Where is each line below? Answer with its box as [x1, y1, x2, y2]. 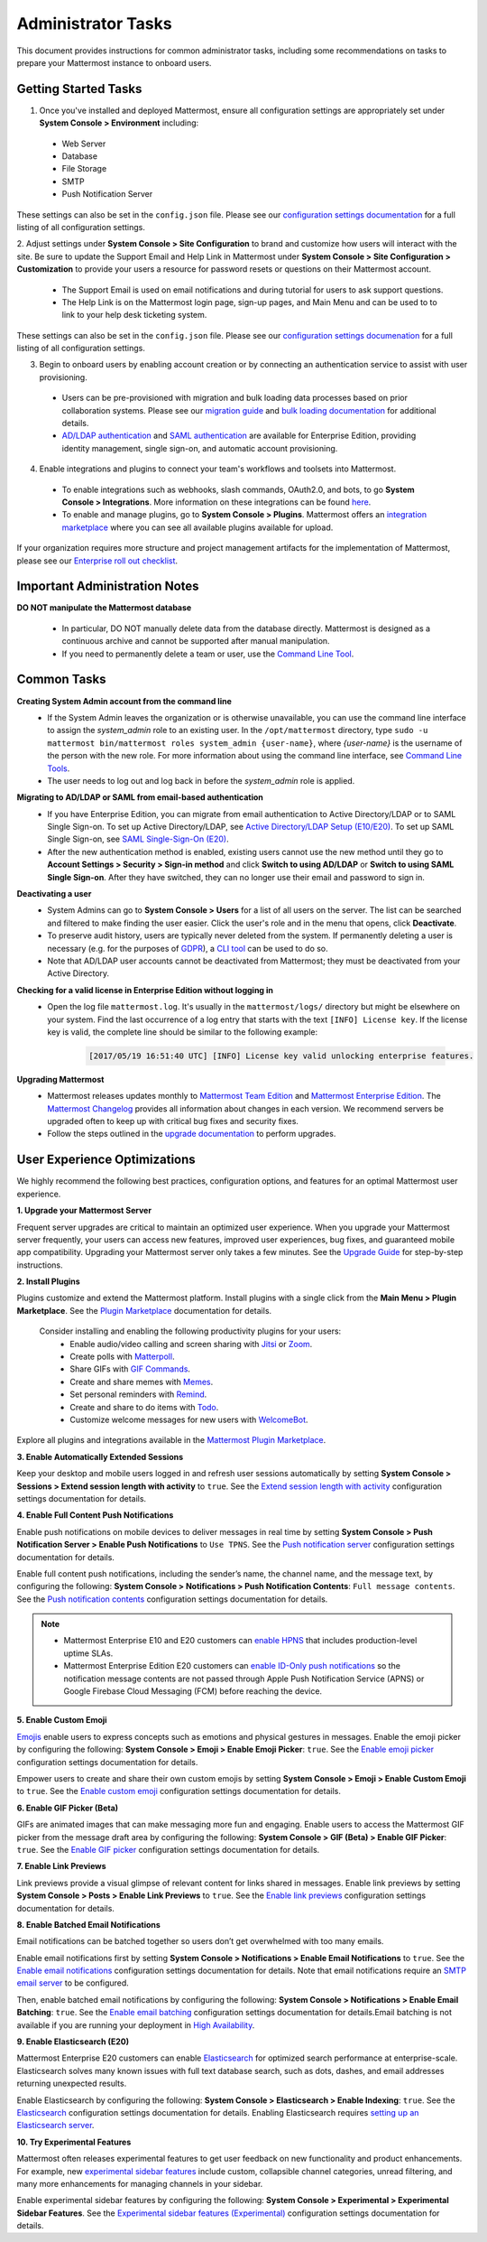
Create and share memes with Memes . [69, 1376, 214, 1387]
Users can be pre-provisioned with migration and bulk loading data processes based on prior [61, 393, 408, 404]
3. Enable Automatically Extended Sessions [16, 1451, 184, 1462]
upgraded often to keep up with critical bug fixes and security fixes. [47, 1116, 299, 1127]
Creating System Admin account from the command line [16, 695, 232, 706]
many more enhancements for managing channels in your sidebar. [16, 2178, 263, 2189]
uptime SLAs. [63, 1648, 114, 1659]
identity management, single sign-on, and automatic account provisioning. [61, 442, 338, 453]
